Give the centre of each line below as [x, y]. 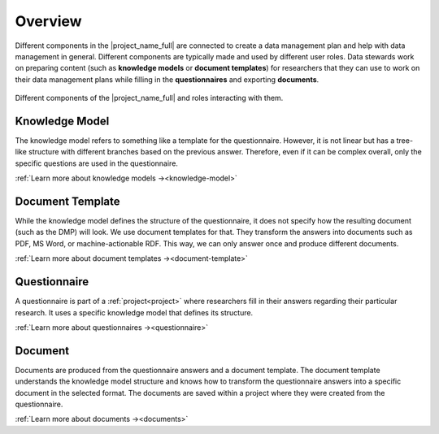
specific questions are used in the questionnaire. [97, 163]
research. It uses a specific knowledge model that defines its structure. [134, 312]
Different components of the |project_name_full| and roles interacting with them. [149, 98]
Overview [48, 21]
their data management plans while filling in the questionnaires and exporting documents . [167, 79]
